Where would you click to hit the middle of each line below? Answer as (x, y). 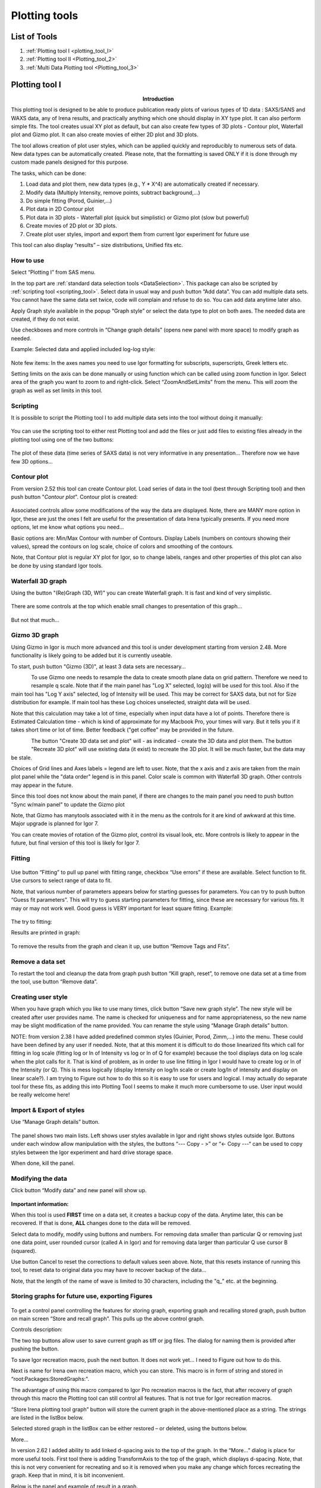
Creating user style (39, 997)
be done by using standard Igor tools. (57, 565)
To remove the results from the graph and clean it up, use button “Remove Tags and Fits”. (120, 946)
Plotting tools (45, 15)
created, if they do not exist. (45, 319)
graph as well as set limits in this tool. (57, 390)
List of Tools (34, 37)
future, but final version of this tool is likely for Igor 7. (75, 843)
